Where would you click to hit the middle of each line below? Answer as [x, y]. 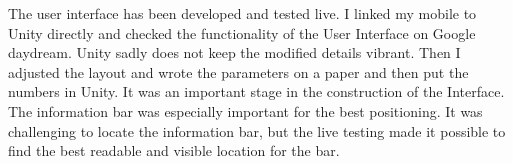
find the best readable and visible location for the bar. [174, 150]
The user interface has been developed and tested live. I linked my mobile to [242, 13]
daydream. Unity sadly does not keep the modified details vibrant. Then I [234, 52]
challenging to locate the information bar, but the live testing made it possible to [257, 130]
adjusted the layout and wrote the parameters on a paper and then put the [238, 71]
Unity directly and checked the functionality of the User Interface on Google [242, 32]
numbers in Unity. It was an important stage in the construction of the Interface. [256, 91]
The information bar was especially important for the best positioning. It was [245, 110]
